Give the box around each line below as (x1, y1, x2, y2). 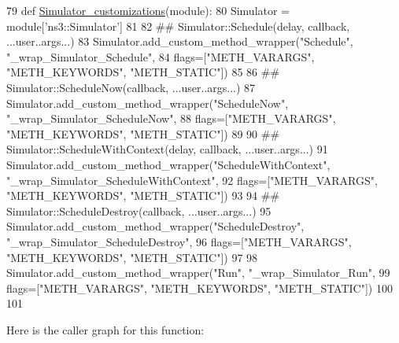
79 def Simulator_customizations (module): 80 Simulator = (6, 2, 290, 18)
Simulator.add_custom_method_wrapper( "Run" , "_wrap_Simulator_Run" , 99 (6, 264, 390, 281)
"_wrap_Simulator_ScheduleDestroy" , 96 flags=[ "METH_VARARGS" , (6, 233, 352, 249)
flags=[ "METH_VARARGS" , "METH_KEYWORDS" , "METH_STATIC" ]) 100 (6, 279, 393, 296)
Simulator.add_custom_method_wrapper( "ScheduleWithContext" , (6, 156, 331, 172)
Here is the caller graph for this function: (6, 321, 205, 337)
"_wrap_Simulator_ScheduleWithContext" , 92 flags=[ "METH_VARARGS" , (6, 171, 378, 188)
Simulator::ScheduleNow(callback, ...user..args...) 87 (6, 79, 256, 95)
